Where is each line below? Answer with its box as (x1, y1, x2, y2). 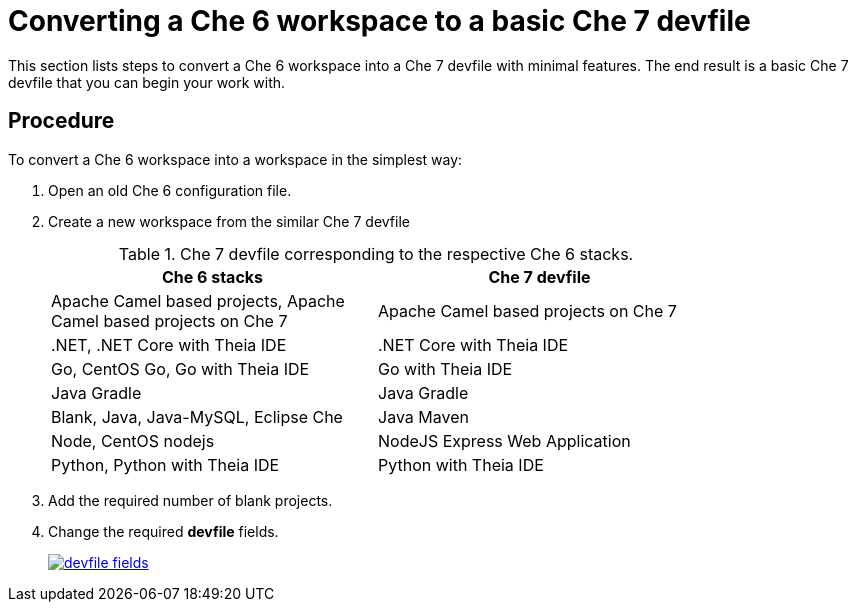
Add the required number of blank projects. (48, 491, 333, 509)
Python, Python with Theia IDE (51, 454, 280, 475)
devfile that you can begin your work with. (8, 73, 286, 91)
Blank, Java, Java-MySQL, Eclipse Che (51, 406, 343, 427)
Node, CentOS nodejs (51, 430, 215, 451)
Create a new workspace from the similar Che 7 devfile (48, 212, 410, 230)
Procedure (8, 108, 115, 134)
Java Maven (378, 406, 469, 427)
